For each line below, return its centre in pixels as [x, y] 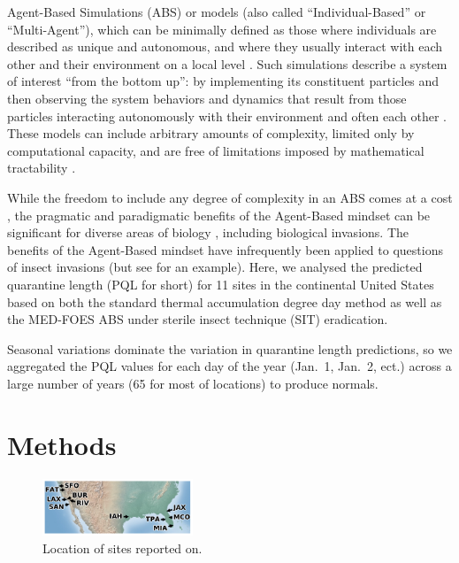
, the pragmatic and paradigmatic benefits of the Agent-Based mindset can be [219, 215]
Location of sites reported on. [122, 548]
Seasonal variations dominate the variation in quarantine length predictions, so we [230, 348]
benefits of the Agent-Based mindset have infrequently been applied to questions [225, 249]
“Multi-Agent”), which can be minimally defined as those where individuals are [222, 29]
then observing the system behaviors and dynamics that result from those [207, 98]
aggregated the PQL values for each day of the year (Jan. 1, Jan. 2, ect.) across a [229, 366]
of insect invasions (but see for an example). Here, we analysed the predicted [215, 267]
